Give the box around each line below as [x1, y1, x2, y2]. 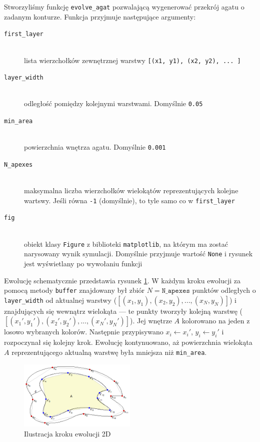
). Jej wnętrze [130, 315, 172, 326]
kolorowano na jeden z [181, 315, 250, 326]
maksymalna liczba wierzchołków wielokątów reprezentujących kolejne [24, 185, 238, 196]
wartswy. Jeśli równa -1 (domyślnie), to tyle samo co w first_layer [24, 195, 235, 205]
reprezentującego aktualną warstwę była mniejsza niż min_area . [11, 346, 207, 357]
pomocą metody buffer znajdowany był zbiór [4, 285, 145, 295]
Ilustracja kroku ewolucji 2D [24, 428, 111, 438]
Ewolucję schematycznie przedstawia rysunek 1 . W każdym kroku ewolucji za [4, 275, 241, 285]
